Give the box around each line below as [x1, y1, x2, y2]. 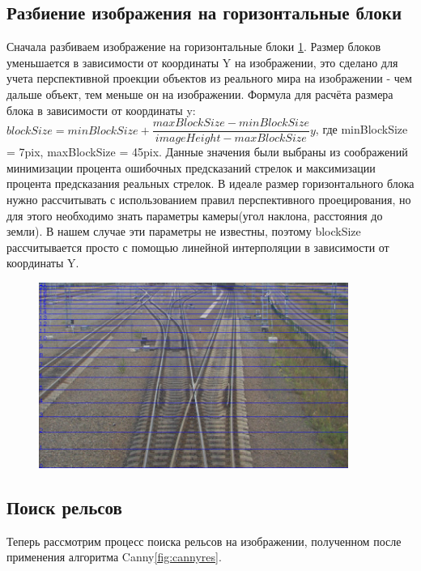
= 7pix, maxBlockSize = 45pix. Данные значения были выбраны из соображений [6, 143, 408, 160]
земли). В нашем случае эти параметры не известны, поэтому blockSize [6, 223, 361, 240]
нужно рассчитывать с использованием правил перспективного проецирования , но [6, 191, 411, 208]
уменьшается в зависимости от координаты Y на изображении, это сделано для [6, 53, 398, 70]
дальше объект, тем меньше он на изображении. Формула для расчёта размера [6, 85, 393, 102]
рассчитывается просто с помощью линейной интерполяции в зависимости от [6, 238, 389, 255]
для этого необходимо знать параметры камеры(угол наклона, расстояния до [6, 207, 383, 224]
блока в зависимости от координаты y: [6, 101, 196, 118]
